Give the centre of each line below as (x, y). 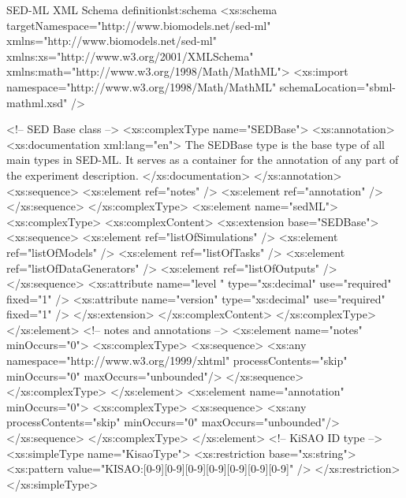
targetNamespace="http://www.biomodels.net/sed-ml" (139, 25)
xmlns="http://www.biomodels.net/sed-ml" (112, 41)
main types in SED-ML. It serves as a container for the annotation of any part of (203, 160)
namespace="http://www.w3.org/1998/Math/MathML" (142, 86)
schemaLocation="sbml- (337, 86)
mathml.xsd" (37, 102)
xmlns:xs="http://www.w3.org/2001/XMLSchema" (130, 56)
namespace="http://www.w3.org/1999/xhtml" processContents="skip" (177, 360)
